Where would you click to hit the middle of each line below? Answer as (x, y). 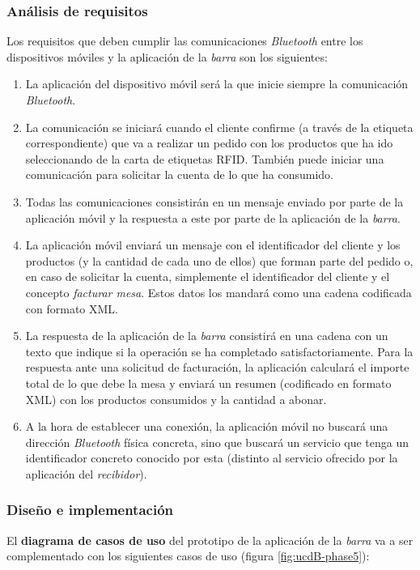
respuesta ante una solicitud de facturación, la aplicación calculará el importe (217, 367)
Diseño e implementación (90, 510)
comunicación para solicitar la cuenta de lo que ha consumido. (179, 174)
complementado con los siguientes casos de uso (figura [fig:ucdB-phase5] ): (188, 556)
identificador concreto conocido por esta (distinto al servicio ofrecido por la (212, 458)
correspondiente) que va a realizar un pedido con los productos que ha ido (209, 143)
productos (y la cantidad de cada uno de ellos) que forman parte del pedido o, (219, 260)
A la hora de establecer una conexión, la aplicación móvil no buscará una (207, 426)
